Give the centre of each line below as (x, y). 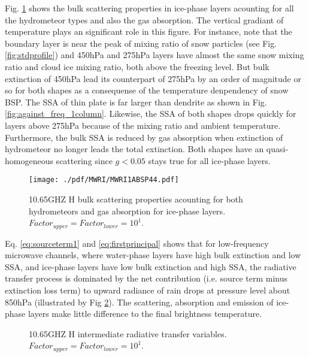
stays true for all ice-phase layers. (209, 160)
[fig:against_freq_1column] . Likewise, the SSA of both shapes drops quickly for (151, 114)
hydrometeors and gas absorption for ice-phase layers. (127, 211)
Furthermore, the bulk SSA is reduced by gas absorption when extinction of (144, 137)
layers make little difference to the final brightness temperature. (145, 314)
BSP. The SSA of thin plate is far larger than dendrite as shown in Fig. (136, 102)
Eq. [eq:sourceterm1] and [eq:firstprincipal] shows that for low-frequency (137, 243)
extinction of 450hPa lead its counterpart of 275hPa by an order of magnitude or (153, 78)
